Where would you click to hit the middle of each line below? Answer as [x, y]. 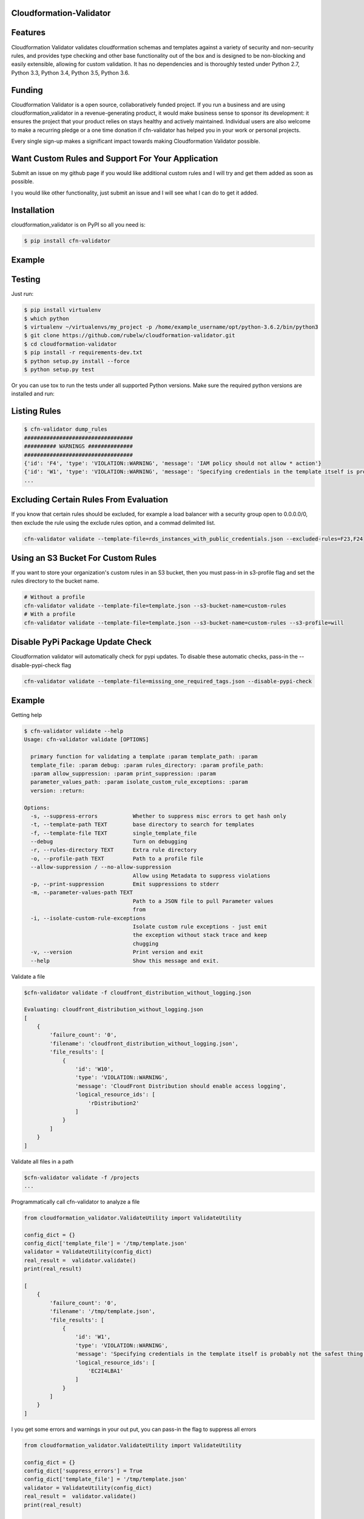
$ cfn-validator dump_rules [66, 429]
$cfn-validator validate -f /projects [82, 1178]
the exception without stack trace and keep [200, 935]
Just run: [22, 294]
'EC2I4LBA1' [106, 1371]
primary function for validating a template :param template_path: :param [144, 757]
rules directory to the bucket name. [55, 581]
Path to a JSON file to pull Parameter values [203, 901]
